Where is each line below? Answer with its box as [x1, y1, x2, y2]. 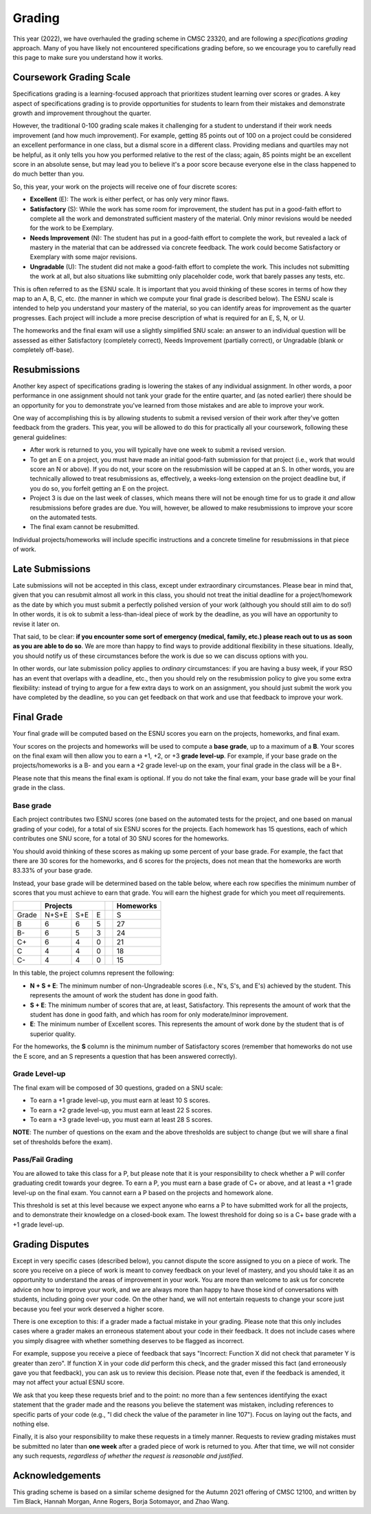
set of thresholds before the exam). [12, 1137, 113, 1146]
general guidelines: [12, 433, 67, 441]
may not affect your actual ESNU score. [12, 1378, 125, 1387]
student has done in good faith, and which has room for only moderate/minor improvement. [30, 1010, 289, 1019]
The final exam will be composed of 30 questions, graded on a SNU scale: [12, 1083, 223, 1092]
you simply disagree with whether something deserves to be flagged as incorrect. [12, 1336, 245, 1345]
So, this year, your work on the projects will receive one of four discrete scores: [12, 183, 238, 191]
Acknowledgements [12, 1469, 101, 1481]
